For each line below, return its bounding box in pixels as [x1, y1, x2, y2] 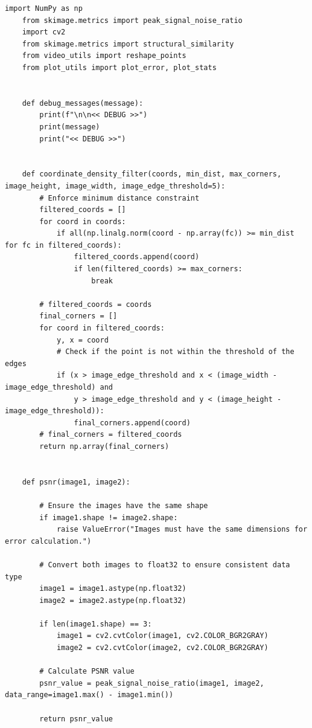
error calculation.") [5, 536, 92, 546]
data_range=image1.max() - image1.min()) [5, 691, 174, 700]
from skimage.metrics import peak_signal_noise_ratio [22, 16, 243, 25]
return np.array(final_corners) [39, 442, 170, 451]
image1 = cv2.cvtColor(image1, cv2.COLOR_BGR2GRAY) [56, 631, 269, 640]
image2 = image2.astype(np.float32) [39, 596, 186, 605]
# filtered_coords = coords [39, 300, 152, 309]
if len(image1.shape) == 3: [39, 619, 152, 628]
